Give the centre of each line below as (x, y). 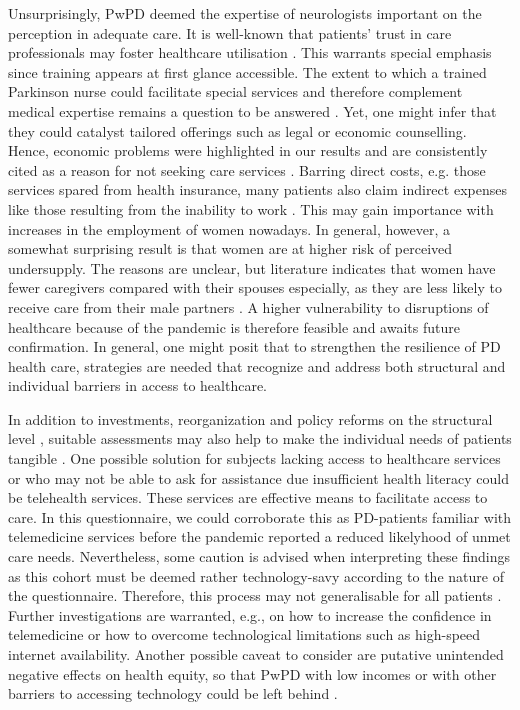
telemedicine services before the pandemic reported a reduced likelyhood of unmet (259, 536)
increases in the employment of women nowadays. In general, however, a (229, 228)
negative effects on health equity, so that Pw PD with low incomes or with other (252, 673)
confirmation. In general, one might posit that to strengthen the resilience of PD (254, 346)
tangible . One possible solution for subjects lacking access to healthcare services (254, 458)
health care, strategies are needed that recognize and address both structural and (257, 365)
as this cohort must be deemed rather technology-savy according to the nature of (256, 575)
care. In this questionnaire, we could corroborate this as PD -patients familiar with (260, 516)
